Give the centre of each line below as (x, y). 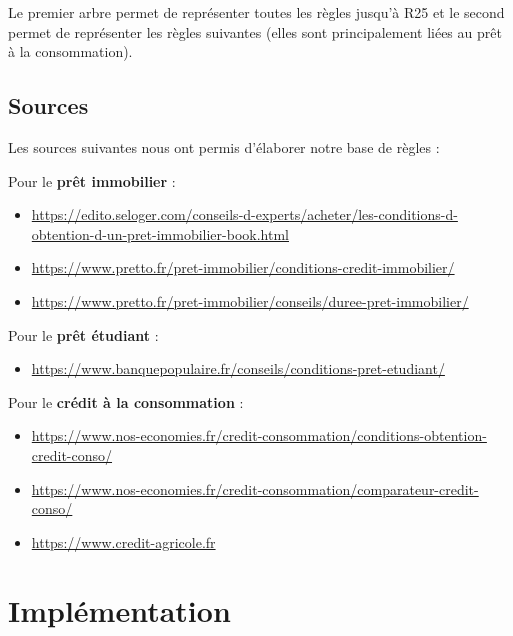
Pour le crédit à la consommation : (126, 401)
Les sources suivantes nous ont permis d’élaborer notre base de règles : (224, 146)
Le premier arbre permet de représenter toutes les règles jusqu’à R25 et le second (256, 12)
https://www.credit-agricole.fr (123, 541)
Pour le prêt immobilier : (92, 180)
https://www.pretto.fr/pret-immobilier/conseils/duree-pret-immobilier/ (250, 300)
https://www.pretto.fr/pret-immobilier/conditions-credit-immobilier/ (243, 267)
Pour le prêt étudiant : (83, 334)
